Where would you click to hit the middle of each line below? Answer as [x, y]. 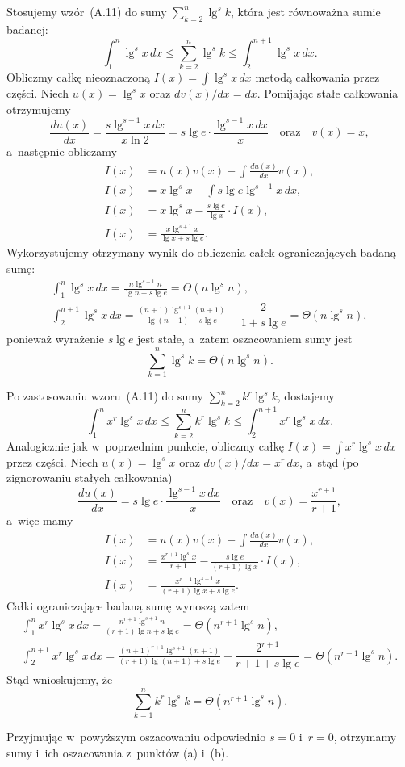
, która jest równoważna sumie [305, 11]
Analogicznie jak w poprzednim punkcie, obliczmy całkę [145, 445]
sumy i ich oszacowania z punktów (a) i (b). [118, 752]
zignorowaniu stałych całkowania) [90, 478]
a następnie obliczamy [62, 151]
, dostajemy [306, 396]
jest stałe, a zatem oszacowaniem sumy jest [245, 339]
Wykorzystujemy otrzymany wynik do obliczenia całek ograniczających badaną [201, 252]
